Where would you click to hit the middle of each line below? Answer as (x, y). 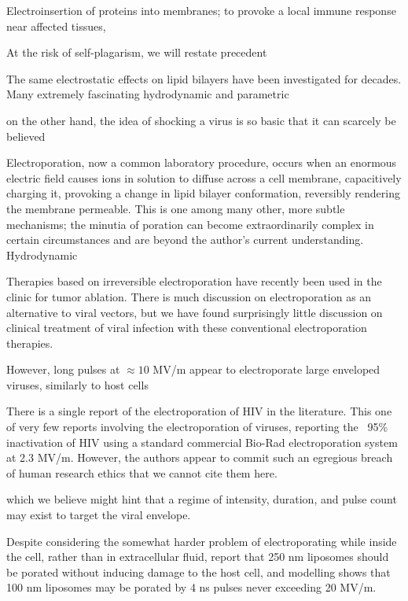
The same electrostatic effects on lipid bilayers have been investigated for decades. (204, 78)
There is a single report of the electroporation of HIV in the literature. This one (199, 411)
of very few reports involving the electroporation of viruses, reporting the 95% (197, 427)
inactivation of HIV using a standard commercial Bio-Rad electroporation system (202, 442)
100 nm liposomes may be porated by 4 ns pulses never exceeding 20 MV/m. (191, 587)
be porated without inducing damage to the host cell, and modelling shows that (198, 572)
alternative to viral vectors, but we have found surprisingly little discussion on (195, 312)
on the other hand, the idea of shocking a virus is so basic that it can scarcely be (201, 120)
